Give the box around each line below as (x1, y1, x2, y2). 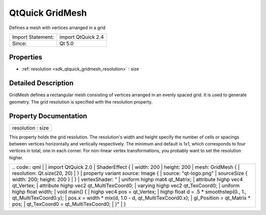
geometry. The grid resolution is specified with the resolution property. (9, 99, 153, 105)
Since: (12, 40, 27, 47)
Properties (9, 53, 42, 62)
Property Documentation (9, 111, 87, 120)
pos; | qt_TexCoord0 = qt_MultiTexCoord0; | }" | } (12, 201, 126, 208)
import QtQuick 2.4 (59, 34, 104, 40)
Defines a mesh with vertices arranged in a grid (9, 25, 106, 31)
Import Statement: (12, 34, 54, 40)
